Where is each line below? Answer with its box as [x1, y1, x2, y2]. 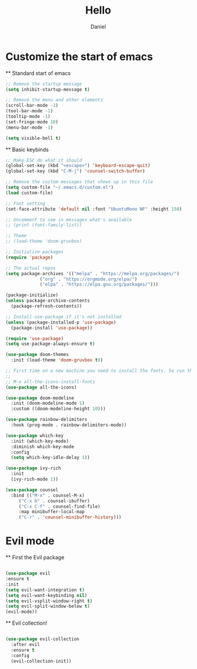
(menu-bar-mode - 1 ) [5, 125, 54, 130]
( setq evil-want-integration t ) [5, 587, 85, 593]
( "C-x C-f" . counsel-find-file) [18, 503, 101, 510]
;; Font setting [5, 200, 45, 207]
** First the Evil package [5, 554, 65, 561]
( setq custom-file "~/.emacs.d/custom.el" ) [5, 184, 114, 191]
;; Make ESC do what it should [5, 157, 82, 163]
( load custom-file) [5, 190, 54, 195]
